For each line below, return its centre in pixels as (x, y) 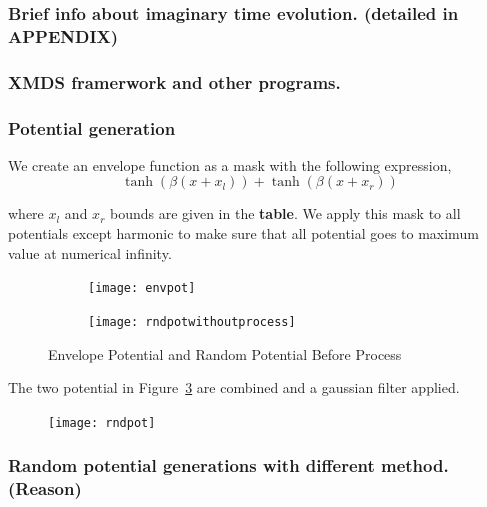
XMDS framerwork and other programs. (174, 81)
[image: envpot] (142, 288)
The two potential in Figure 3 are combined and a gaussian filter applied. (234, 387)
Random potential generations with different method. (228, 465)
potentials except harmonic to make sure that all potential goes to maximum (243, 233)
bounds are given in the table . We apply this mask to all (285, 213)
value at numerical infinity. (90, 252)
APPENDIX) (63, 35)
